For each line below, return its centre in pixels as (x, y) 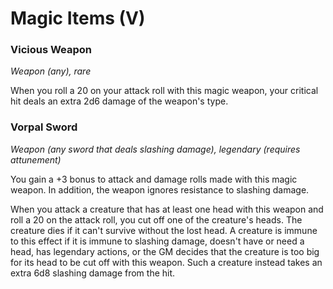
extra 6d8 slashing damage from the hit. (93, 273)
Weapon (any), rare (51, 71)
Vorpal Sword (44, 127)
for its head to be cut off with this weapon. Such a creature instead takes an (166, 262)
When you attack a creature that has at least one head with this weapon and (167, 209)
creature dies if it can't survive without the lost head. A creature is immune (164, 230)
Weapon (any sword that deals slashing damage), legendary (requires (155, 149)
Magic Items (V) (78, 18)
